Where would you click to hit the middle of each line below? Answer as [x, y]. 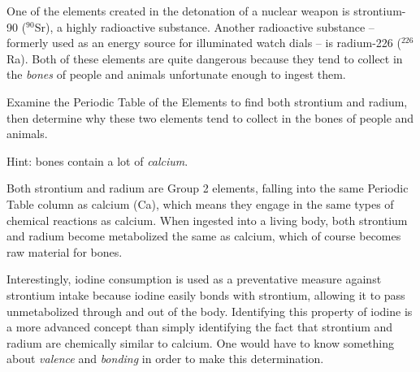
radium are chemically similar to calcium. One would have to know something [201, 342]
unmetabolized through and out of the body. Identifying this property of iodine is [210, 311]
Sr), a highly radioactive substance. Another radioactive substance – [204, 26]
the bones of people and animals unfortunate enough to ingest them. [176, 74]
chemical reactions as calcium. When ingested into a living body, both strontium [207, 220]
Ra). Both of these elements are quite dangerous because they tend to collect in [205, 58]
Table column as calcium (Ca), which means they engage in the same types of [200, 203]
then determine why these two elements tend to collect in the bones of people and [210, 117]
